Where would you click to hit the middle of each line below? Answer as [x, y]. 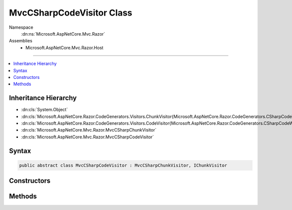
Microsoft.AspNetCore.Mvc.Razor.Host [64, 48]
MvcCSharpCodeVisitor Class [71, 13]
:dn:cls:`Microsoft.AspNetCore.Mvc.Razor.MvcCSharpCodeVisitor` [88, 137]
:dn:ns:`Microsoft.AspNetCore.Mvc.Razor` [63, 34]
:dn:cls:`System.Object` [45, 110]
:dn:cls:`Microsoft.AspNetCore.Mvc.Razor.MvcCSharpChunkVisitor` [89, 130]
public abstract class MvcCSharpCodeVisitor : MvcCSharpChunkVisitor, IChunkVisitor [123, 165]
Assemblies [21, 41]
